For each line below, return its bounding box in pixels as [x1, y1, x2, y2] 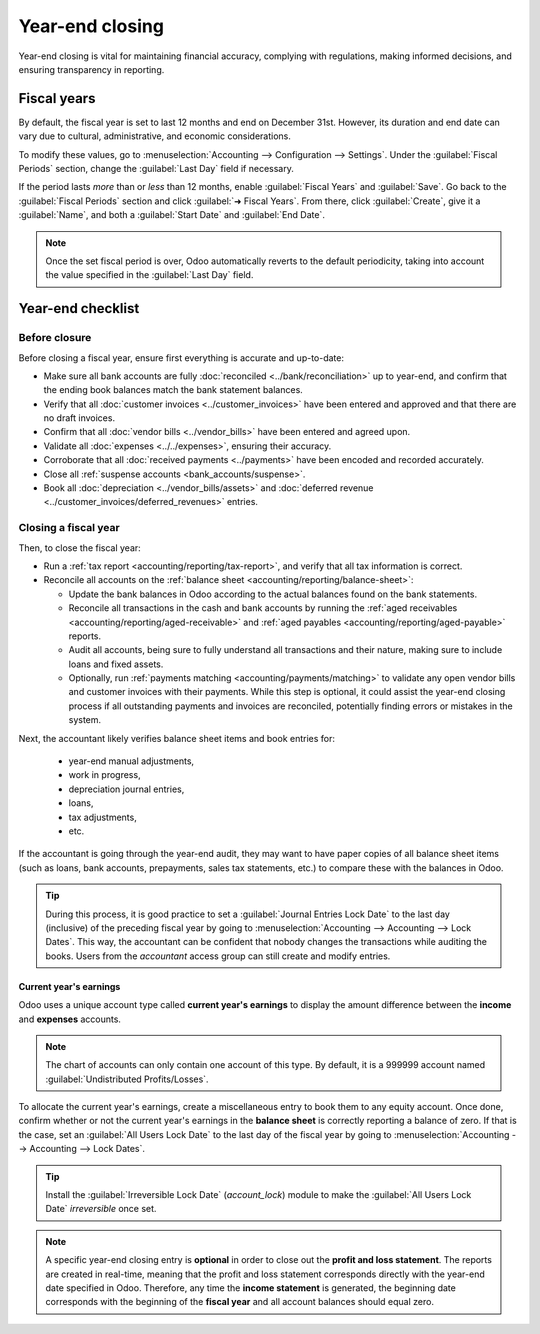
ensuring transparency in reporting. [18, 63, 165, 75]
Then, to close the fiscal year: [18, 541, 142, 554]
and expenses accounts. [18, 1013, 122, 1025]
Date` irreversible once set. [45, 1203, 157, 1215]
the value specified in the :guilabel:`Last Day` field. [45, 269, 254, 281]
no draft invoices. [43, 412, 115, 424]
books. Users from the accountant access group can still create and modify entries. [45, 950, 391, 962]
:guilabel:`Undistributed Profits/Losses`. [45, 1073, 209, 1085]
